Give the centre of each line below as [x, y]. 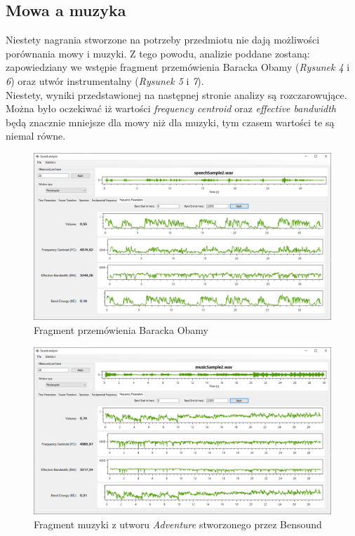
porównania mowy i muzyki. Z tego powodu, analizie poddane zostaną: [158, 53]
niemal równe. [36, 136]
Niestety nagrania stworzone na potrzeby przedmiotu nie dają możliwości [163, 40]
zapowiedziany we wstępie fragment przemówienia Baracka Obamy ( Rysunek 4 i [178, 67]
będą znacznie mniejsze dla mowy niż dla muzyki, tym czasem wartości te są [170, 122]
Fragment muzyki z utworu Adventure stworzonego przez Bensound [178, 524]
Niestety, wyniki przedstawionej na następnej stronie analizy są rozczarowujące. [176, 94]
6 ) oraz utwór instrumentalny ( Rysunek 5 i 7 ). [105, 80]
